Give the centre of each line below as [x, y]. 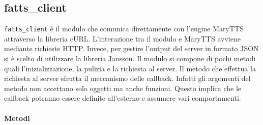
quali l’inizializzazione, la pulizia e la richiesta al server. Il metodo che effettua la [130, 68]
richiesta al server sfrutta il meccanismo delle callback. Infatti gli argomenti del [127, 78]
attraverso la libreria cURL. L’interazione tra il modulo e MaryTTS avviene [122, 38]
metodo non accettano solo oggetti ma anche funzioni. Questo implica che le [123, 88]
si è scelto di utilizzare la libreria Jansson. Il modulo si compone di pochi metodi [130, 58]
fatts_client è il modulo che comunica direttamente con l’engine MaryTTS [124, 29]
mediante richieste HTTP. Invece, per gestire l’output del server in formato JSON [131, 48]
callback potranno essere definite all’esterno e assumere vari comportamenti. [123, 98]
